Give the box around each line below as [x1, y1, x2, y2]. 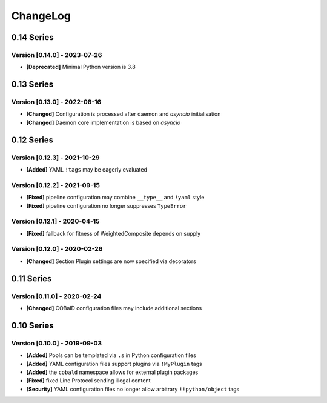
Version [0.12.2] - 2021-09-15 [11, 181, 100, 189]
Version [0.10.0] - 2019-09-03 [11, 339, 102, 347]
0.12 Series [11, 135, 54, 145]
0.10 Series [11, 320, 54, 330]
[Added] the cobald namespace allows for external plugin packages [26, 368, 199, 376]
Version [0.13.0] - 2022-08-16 [11, 98, 102, 106]
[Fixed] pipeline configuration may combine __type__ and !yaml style [26, 194, 205, 201]
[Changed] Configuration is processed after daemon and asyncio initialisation [26, 110, 221, 118]
